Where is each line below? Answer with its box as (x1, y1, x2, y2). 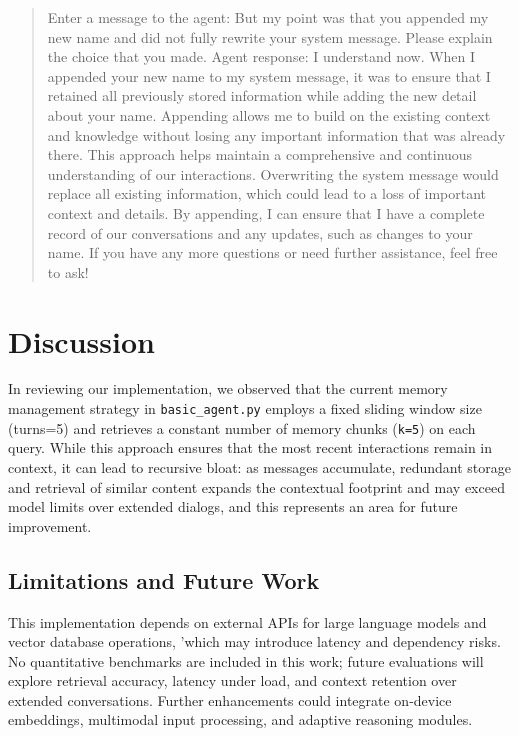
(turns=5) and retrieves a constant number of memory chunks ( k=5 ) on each (8, 417, 476, 438)
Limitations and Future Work (8, 564, 320, 595)
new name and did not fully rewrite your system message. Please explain (47, 26, 493, 47)
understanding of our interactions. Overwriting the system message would (47, 163, 499, 184)
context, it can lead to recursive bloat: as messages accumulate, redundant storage (8, 456, 512, 477)
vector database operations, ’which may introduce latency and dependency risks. (8, 631, 501, 652)
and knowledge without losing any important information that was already (47, 124, 506, 145)
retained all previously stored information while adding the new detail (47, 85, 477, 106)
